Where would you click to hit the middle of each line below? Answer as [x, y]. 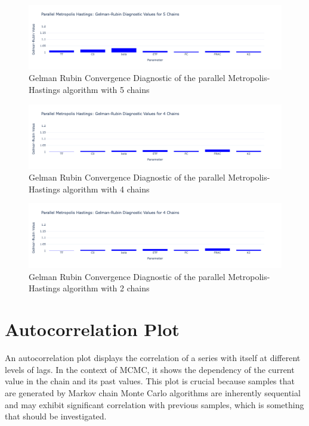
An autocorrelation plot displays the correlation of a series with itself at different [153, 358]
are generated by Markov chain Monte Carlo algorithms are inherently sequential [153, 392]
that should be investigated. [56, 416]
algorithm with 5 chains [106, 90]
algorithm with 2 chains [106, 288]
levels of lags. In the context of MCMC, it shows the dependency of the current [150, 369]
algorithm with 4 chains [106, 189]
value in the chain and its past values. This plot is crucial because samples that [150, 381]
